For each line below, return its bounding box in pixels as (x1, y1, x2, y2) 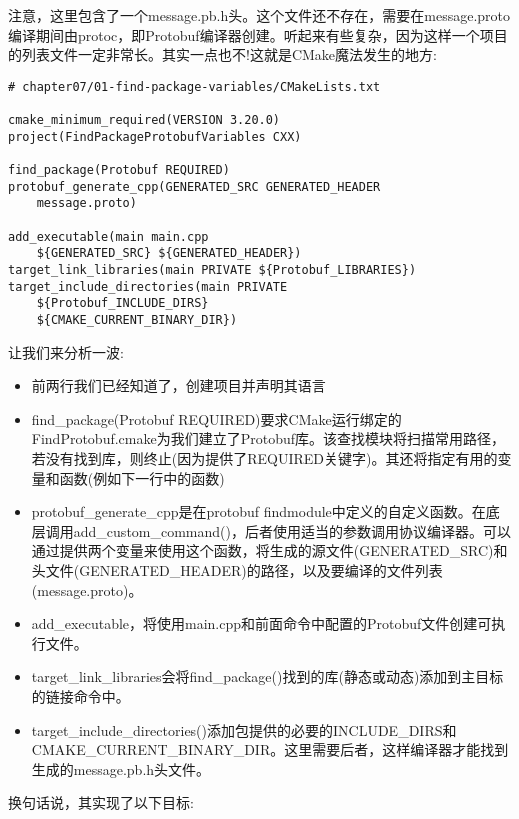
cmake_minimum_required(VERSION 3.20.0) (8, 113, 281, 128)
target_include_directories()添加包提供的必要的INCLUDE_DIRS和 (31, 719, 457, 740)
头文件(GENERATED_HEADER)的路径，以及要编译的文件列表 (31, 559, 443, 580)
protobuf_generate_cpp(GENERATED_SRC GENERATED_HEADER (8, 179, 381, 194)
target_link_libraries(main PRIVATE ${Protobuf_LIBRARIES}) (8, 263, 417, 277)
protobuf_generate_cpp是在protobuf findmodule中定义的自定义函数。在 (31, 501, 486, 522)
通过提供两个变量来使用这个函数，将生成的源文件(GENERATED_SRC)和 (31, 540, 508, 561)
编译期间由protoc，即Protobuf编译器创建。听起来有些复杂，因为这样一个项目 (8, 24, 508, 45)
